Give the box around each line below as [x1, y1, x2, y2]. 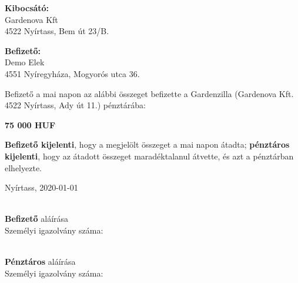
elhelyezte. [5, 161, 42, 174]
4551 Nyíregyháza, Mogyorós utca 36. [5, 67, 140, 79]
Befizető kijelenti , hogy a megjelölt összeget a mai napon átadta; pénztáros [5, 138, 290, 151]
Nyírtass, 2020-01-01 [5, 181, 78, 194]
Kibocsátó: [5, 2, 49, 14]
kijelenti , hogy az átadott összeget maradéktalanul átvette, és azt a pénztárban [5, 149, 294, 162]
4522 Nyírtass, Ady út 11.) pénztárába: [5, 99, 146, 111]
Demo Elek [5, 56, 45, 68]
